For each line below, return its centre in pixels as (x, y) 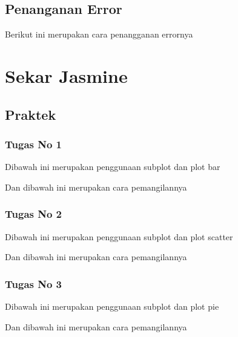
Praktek (31, 114)
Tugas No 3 (34, 283)
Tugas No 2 (34, 214)
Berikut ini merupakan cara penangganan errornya (99, 34)
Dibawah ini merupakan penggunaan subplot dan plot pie (112, 306)
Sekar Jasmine (66, 75)
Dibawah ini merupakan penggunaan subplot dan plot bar (113, 167)
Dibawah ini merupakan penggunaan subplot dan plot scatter (119, 236)
